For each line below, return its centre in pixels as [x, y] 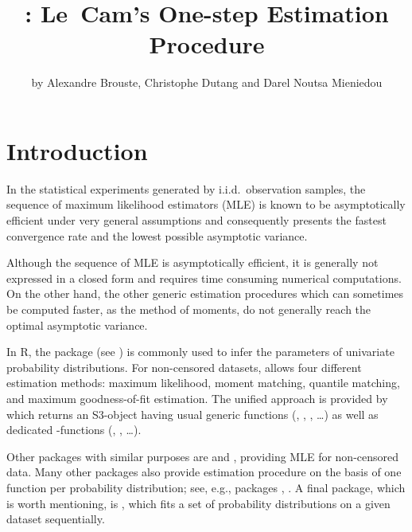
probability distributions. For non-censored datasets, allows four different [184, 367]
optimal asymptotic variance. [77, 325]
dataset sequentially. [56, 519]
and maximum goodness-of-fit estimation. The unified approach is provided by [197, 398]
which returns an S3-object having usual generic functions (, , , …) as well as [192, 414]
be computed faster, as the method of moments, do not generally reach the [189, 309]
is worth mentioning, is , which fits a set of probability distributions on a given [198, 503]
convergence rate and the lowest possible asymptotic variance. [157, 235]
